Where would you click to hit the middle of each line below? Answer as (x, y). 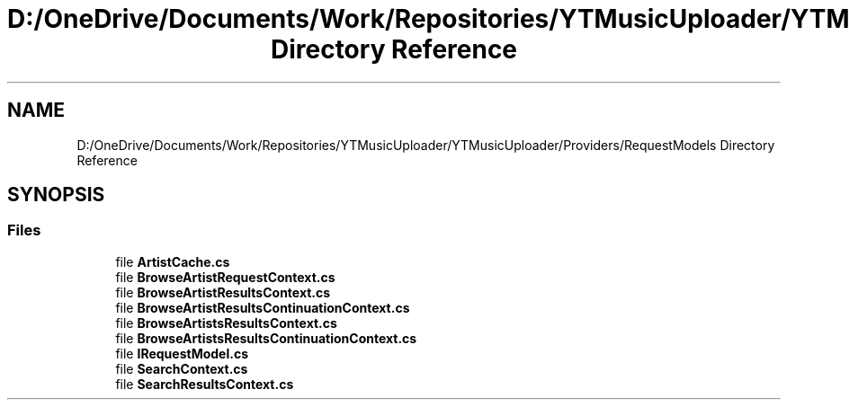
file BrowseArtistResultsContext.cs (223, 292)
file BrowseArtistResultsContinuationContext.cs (263, 307)
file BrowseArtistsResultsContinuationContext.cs (266, 338)
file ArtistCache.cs (173, 261)
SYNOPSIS (56, 195)
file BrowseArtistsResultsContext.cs (226, 323)
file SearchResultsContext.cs (205, 384)
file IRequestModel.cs (182, 353)
